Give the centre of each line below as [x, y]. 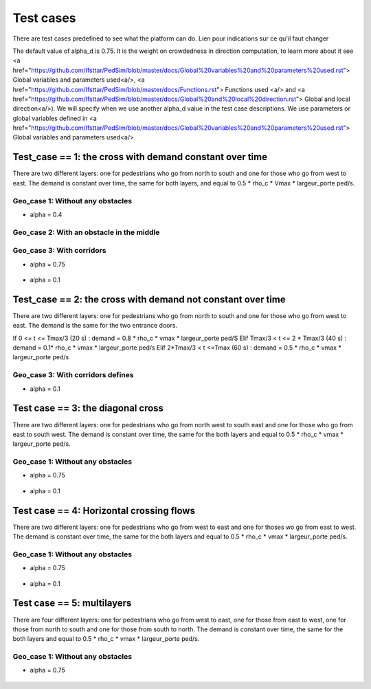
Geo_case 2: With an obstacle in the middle [86, 232]
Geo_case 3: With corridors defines [73, 375]
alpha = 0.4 [46, 214]
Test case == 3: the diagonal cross [88, 408]
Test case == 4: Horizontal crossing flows [104, 511]
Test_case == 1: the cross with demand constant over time [140, 157]
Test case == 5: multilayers [72, 603]
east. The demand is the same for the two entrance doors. [95, 326]
